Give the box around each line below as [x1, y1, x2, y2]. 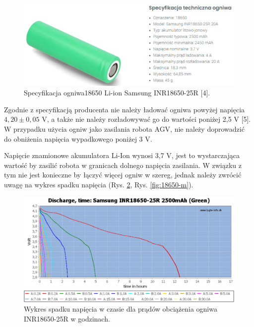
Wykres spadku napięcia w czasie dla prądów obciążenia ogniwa [24, 304, 217, 314]
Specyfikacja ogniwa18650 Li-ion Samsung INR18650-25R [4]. [24, 87, 210, 98]
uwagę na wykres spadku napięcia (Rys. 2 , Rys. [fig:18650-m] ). [4, 179, 193, 189]
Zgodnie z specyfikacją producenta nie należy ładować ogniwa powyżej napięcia [4, 104, 245, 114]
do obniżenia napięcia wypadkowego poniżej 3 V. [4, 133, 152, 144]
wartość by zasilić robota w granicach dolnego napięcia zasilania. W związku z [4, 160, 242, 170]
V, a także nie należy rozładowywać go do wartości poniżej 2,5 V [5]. [42, 114, 251, 124]
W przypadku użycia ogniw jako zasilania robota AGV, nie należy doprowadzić [4, 124, 245, 134]
